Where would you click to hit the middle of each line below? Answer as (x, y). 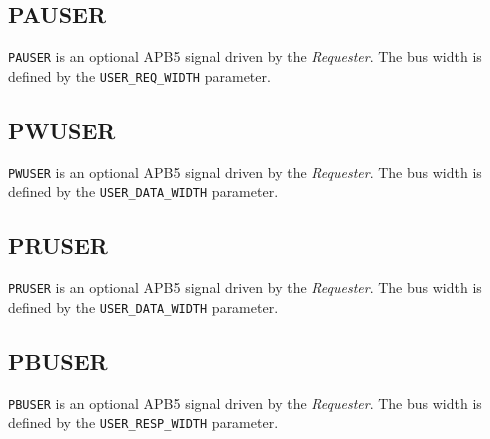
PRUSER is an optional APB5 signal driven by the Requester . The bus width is (245, 287)
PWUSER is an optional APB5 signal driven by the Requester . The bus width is (245, 171)
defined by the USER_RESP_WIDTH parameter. (143, 422)
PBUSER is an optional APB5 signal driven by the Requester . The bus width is (245, 402)
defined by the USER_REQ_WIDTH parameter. (139, 75)
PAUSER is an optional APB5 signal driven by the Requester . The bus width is (245, 56)
